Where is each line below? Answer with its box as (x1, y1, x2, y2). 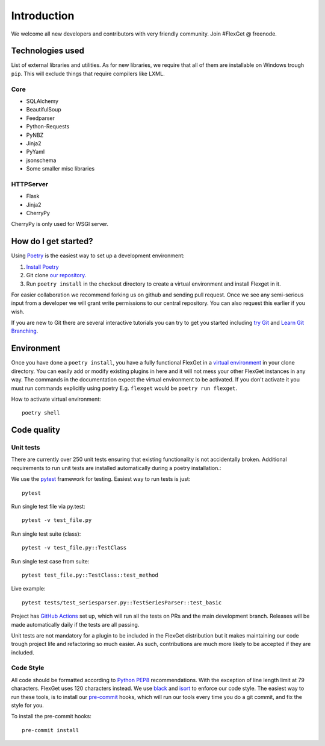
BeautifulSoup (26, 106, 61, 113)
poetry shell (22, 410, 60, 416)
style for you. (11, 702, 45, 709)
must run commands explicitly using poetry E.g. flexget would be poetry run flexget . (11, 384, 238, 392)
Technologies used (11, 46, 84, 56)
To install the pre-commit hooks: (11, 713, 91, 720)
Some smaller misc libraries (26, 165, 95, 172)
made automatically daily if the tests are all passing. (11, 621, 140, 628)
